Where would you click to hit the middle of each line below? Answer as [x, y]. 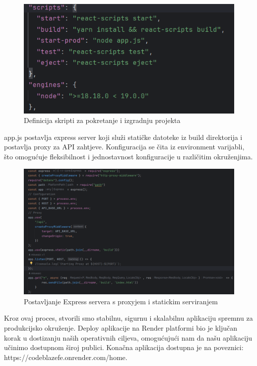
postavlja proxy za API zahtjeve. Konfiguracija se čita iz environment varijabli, [124, 147]
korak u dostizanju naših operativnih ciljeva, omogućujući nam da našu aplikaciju [128, 337]
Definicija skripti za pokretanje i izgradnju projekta [102, 120]
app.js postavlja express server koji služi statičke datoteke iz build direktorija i [123, 137]
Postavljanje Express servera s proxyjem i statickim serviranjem [121, 301]
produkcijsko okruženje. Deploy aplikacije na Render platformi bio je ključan [121, 328]
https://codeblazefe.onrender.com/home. [66, 357]
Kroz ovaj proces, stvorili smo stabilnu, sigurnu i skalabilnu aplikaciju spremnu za [128, 318]
